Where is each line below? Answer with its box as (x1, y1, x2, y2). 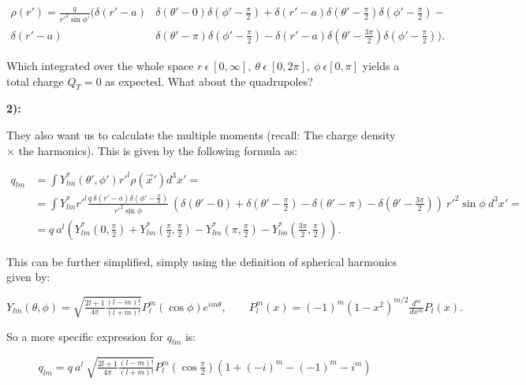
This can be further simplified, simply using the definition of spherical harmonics (6, 253, 397, 269)
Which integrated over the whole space (6, 57, 194, 73)
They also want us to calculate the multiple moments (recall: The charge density (6, 126, 396, 143)
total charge (6, 72, 64, 89)
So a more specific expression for (6, 328, 164, 344)
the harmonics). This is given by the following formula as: (18, 142, 298, 158)
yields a (362, 57, 400, 73)
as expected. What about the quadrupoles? (105, 72, 313, 89)
